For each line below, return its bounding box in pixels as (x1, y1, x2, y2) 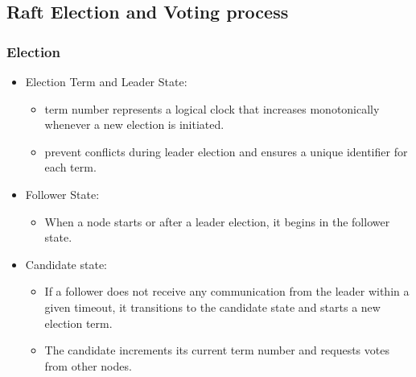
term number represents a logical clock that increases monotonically (44, 100, 380, 117)
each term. (44, 159, 97, 176)
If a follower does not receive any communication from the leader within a (44, 283, 410, 300)
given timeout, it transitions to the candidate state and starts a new (44, 298, 381, 315)
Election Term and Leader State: (25, 73, 187, 89)
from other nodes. (44, 357, 132, 374)
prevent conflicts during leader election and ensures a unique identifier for (44, 143, 408, 159)
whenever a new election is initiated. (44, 116, 224, 133)
